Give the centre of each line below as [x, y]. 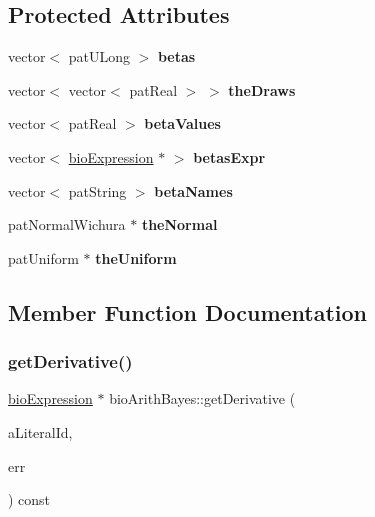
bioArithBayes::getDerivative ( [202, 398]
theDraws [262, 89]
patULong [99, 56]
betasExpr [229, 156]
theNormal [179, 224]
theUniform [136, 257]
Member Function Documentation [188, 311]
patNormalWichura [67, 224]
